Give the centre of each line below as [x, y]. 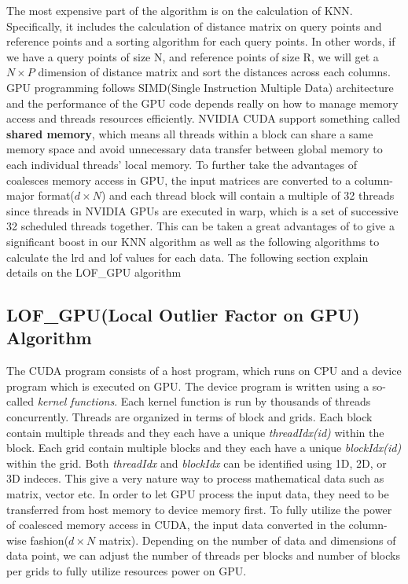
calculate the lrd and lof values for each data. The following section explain [187, 257]
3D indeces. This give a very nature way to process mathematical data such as [195, 478]
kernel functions [76, 401]
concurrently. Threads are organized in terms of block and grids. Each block [189, 417]
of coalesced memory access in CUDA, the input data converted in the [176, 525]
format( [56, 195]
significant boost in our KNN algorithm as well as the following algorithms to [193, 241]
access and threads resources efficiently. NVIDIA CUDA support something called [204, 118]
